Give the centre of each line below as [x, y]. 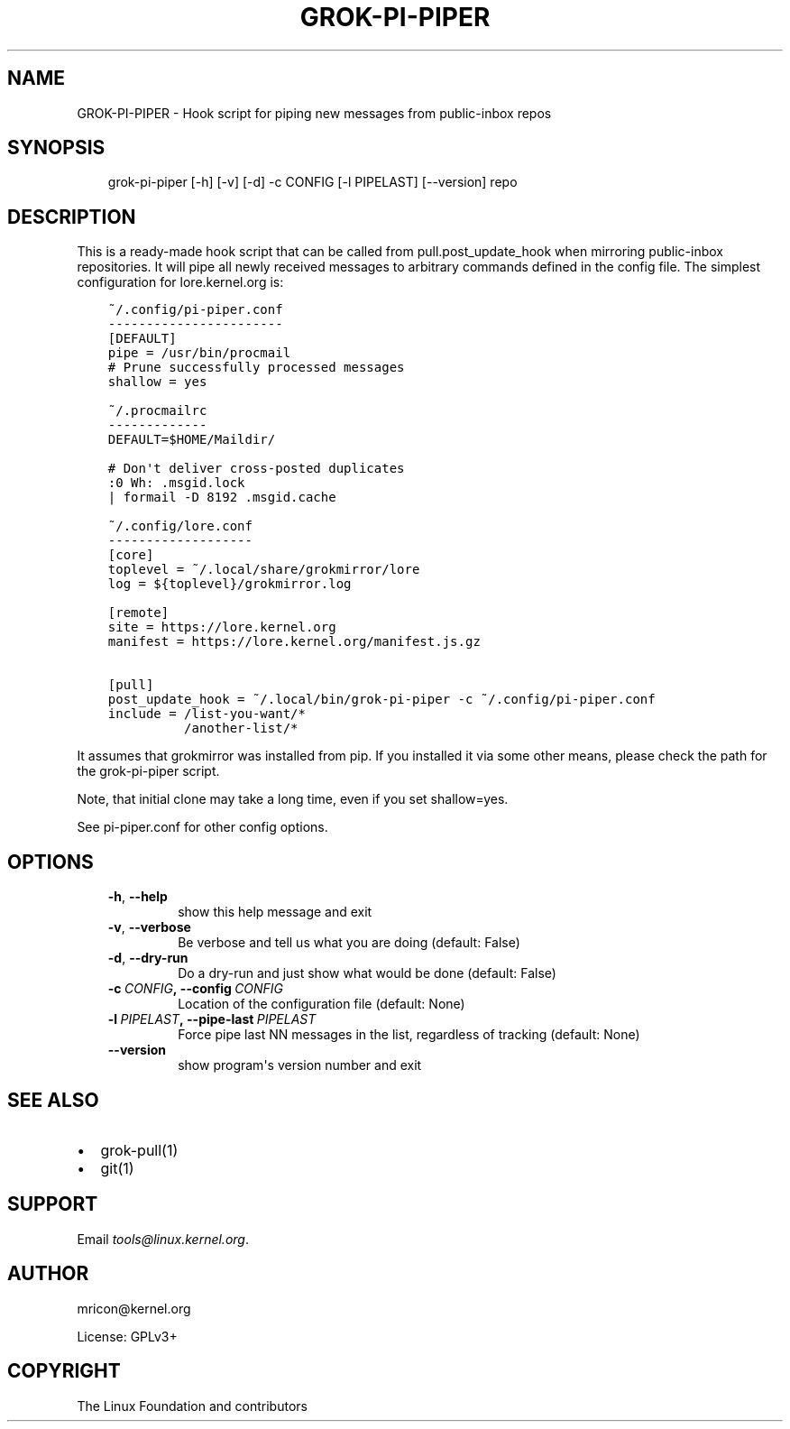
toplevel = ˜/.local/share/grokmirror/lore [264, 570]
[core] [131, 555]
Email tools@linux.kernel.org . [163, 1239]
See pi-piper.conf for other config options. [202, 827]
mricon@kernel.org [134, 1308]
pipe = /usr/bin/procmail [199, 353]
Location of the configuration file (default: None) [322, 1004]
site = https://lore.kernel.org [222, 627]
